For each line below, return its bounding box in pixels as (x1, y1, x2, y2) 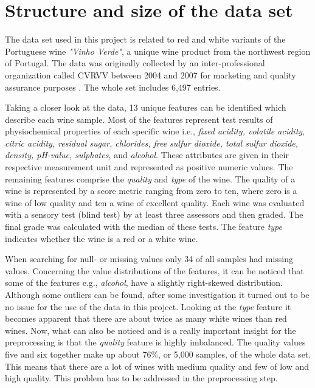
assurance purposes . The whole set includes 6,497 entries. (5, 80, 221, 93)
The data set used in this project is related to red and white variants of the (5, 33, 286, 46)
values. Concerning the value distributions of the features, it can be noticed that (5, 264, 304, 277)
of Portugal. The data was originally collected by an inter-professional (5, 57, 265, 69)
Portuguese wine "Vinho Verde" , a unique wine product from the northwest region (5, 44, 311, 57)
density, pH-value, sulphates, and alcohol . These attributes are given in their (5, 148, 289, 161)
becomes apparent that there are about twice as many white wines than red (5, 312, 287, 325)
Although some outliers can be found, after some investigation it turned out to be (5, 288, 310, 300)
